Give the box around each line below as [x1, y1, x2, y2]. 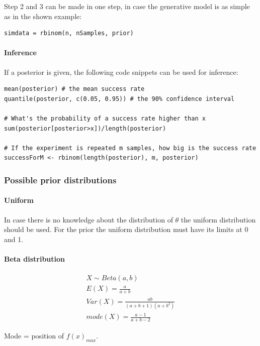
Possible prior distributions [4, 173, 117, 186]
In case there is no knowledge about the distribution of [4, 214, 173, 224]
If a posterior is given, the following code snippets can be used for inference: [4, 66, 238, 77]
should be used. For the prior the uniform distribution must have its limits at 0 [4, 224, 248, 235]
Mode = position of [4, 330, 64, 341]
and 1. [4, 234, 24, 244]
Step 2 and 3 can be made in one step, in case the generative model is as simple [4, 1, 250, 11]
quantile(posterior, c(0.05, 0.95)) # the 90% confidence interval [4, 95, 235, 102]
